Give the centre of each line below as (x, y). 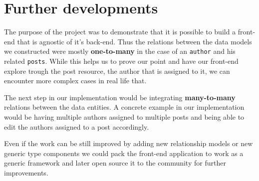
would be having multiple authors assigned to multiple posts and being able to (124, 117)
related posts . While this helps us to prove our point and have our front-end (121, 61)
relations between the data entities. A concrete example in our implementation (124, 107)
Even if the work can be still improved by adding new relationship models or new (129, 143)
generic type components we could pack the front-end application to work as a (124, 153)
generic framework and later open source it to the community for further (115, 163)
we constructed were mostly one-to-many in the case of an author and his (120, 51)
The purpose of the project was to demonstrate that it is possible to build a (120, 32)
